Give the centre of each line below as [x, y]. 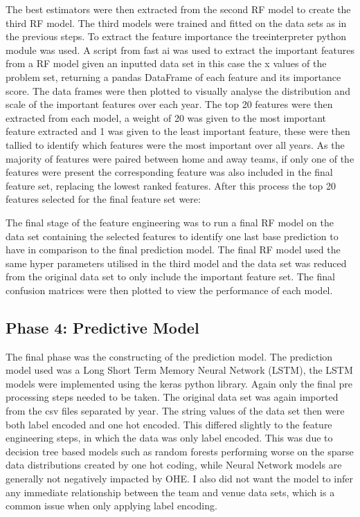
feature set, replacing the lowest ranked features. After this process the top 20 [171, 185]
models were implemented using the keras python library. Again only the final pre [179, 383]
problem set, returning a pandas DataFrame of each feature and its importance [173, 76]
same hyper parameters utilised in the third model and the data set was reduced [176, 263]
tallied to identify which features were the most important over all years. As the [175, 144]
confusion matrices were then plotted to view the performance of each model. [169, 290]
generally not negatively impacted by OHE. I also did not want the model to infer [180, 479]
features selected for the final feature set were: [103, 199]
